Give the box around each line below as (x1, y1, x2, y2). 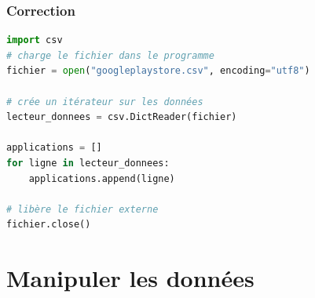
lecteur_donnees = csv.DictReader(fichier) (6, 111, 237, 123)
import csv (6, 35, 63, 46)
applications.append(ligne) (28, 173, 175, 184)
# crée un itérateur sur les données (6, 96, 203, 107)
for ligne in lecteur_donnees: (6, 157, 170, 169)
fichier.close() (6, 219, 91, 231)
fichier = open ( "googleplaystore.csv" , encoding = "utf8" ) (6, 65, 310, 77)
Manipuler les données (6, 262, 255, 294)
